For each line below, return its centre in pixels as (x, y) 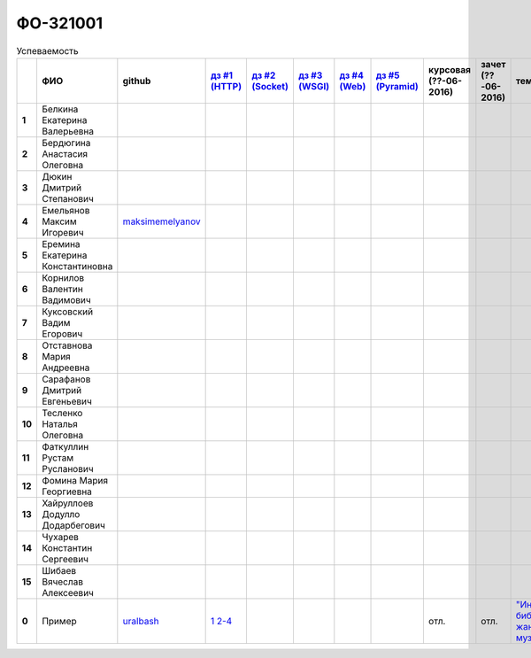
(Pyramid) (397, 86)
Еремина (61, 244)
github (137, 81)
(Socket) (270, 86)
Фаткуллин (65, 446)
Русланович (67, 468)
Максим (59, 221)
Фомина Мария (75, 480)
